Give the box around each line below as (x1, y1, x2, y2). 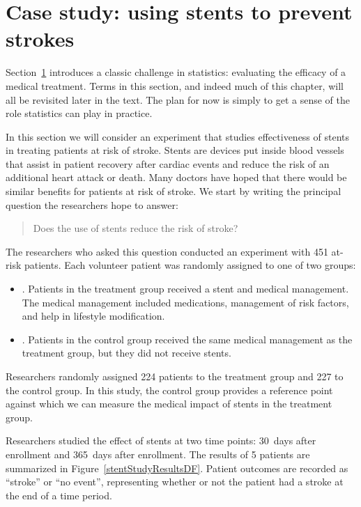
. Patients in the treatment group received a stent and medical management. (22, 281, 349, 296)
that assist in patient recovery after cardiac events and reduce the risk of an (6, 156, 330, 171)
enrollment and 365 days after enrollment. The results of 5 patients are (6, 446, 310, 461)
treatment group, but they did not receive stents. (22, 345, 231, 360)
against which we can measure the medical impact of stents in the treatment (6, 396, 332, 411)
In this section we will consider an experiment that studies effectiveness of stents (6, 129, 350, 143)
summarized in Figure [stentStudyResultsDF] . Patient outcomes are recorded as (6, 460, 348, 475)
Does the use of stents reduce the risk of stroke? (33, 221, 238, 235)
